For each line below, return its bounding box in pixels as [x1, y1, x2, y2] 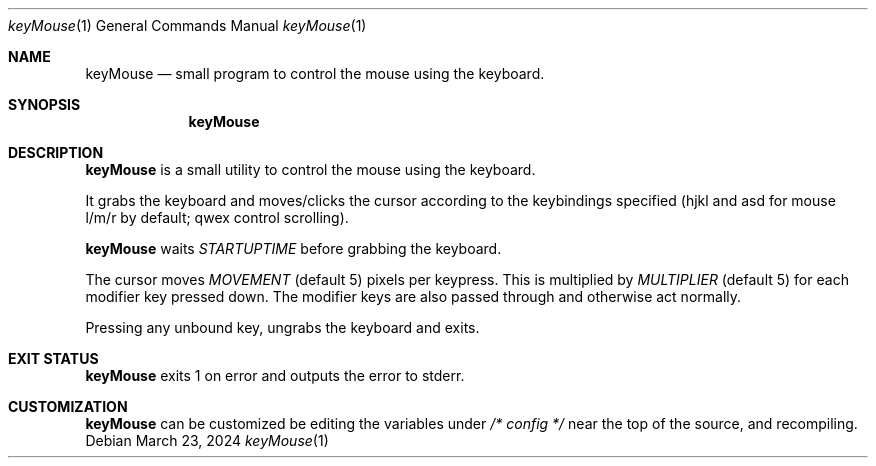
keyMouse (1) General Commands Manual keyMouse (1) [8, 17, 367, 34]
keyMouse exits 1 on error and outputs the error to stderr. [85, 367, 465, 384]
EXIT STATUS [8, 350, 99, 367]
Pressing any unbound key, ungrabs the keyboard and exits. [85, 319, 480, 336]
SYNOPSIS [8, 96, 81, 113]
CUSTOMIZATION [8, 398, 128, 415]
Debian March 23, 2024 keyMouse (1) [85, 432, 329, 449]
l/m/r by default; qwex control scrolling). [85, 209, 349, 226]
